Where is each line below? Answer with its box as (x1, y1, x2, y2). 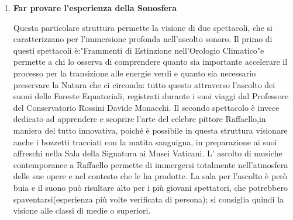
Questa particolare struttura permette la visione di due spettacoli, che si (13, 21, 273, 33)
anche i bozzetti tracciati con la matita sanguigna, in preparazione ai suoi (13, 135, 277, 148)
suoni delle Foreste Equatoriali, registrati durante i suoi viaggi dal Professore (13, 90, 289, 102)
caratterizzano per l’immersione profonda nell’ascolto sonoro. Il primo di (13, 33, 273, 45)
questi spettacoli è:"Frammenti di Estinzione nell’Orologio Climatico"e (13, 44, 264, 56)
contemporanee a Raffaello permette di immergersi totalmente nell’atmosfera (13, 158, 288, 170)
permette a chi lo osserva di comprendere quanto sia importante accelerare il (13, 55, 288, 68)
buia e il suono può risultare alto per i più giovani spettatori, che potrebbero (13, 181, 288, 193)
